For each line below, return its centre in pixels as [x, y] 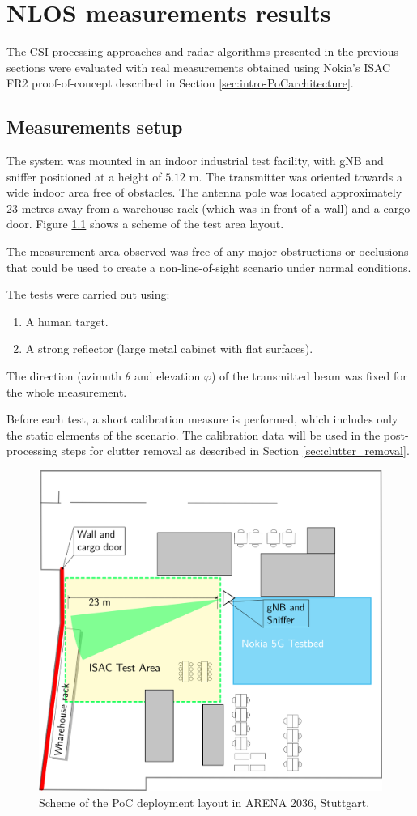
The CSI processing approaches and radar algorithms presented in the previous [203, 51]
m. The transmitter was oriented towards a [296, 176]
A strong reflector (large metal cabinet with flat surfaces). [169, 348]
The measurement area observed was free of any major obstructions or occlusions [208, 251]
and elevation [167, 376]
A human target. [67, 321]
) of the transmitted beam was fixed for [309, 376]
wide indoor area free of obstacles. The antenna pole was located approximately [204, 192]
